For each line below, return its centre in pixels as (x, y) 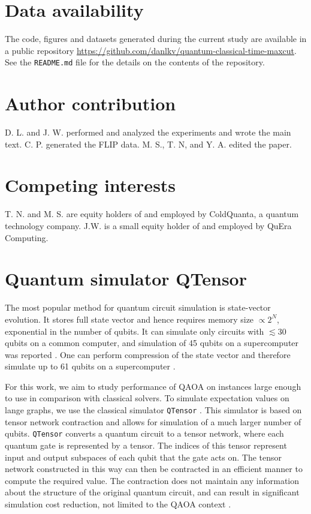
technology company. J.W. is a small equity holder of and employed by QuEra (148, 226)
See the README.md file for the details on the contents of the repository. (135, 62)
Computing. (27, 237)
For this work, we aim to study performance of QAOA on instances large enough (153, 386)
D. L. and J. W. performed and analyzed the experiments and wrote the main (148, 132)
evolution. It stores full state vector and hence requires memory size (129, 319)
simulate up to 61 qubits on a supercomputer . (90, 366)
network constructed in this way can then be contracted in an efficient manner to (154, 469)
